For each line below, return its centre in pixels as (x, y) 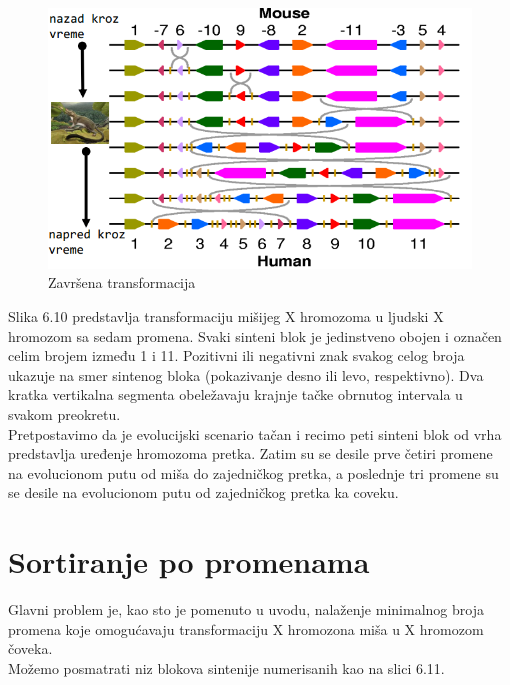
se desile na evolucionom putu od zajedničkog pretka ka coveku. (203, 492)
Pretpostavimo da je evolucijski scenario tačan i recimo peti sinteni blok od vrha (255, 433)
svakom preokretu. (64, 413)
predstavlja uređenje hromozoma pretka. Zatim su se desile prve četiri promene (250, 453)
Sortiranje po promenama (189, 561)
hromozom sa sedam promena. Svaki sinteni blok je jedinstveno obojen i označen (255, 335)
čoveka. (30, 648)
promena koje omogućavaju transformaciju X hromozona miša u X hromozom (246, 628)
